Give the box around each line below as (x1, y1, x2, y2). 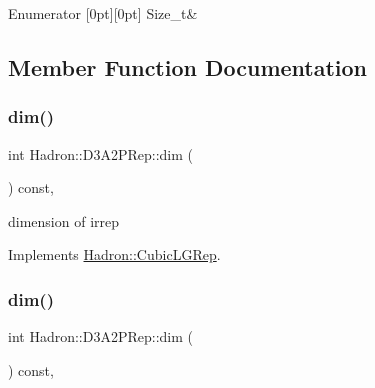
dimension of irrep (8, 210, 120, 231)
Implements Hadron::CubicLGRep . (8, 244, 221, 265)
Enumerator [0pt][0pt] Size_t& (8, 3, 198, 23)
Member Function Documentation (8, 51, 368, 82)
